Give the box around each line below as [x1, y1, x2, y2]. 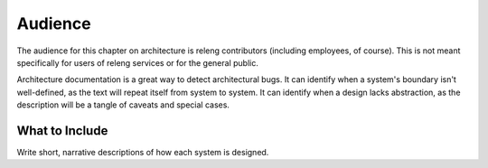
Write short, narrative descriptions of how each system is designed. [16, 147, 269, 158]
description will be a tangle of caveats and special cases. [16, 99, 230, 110]
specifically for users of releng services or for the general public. [16, 57, 259, 68]
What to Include [16, 123, 108, 138]
